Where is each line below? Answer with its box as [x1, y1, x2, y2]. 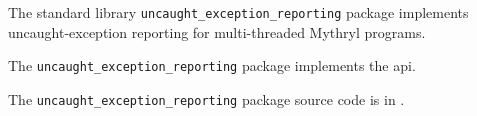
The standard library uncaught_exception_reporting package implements [8, 2, 469, 22]
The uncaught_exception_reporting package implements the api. [8, 55, 416, 76]
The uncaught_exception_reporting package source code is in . [8, 88, 405, 109]
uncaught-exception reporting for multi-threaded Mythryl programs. [8, 21, 426, 42]
